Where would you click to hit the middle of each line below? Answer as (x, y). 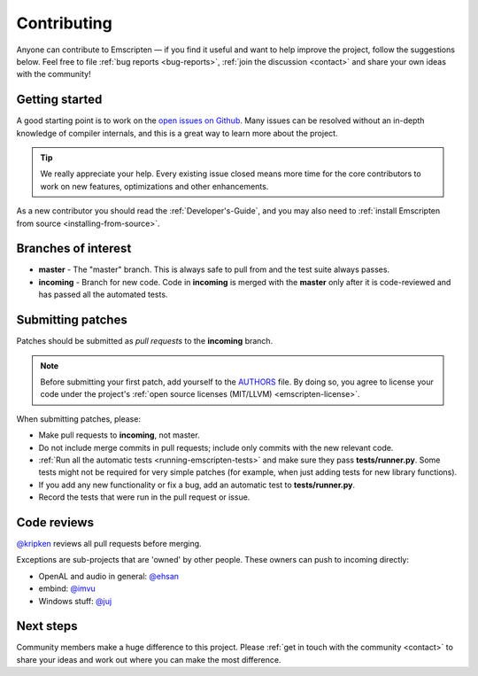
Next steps (47, 626)
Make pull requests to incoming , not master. (119, 435)
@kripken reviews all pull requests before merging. (109, 543)
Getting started (59, 100)
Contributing (64, 23)
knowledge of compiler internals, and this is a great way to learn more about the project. (177, 133)
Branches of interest (74, 249)
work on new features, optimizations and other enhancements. (154, 186)
